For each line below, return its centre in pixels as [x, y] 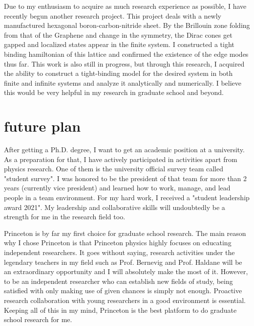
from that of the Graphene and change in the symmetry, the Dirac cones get [118, 35]
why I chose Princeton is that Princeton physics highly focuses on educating [118, 243]
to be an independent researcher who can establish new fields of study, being [118, 281]
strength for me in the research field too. [65, 217]
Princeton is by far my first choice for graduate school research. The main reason [125, 233]
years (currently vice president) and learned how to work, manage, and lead [117, 188]
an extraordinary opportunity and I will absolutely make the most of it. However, [126, 271]
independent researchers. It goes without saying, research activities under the [119, 252]
